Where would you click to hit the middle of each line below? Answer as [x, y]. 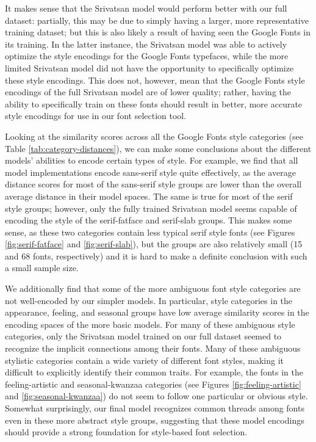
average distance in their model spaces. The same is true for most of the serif [149, 196]
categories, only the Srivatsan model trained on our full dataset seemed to [143, 336]
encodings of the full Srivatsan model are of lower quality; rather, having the [148, 92]
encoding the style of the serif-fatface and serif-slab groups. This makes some [149, 220]
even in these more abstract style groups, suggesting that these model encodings [155, 420]
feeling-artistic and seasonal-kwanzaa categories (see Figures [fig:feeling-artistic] [153, 384]
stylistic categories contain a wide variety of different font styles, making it [145, 360]
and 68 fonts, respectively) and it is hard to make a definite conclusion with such [156, 255]
